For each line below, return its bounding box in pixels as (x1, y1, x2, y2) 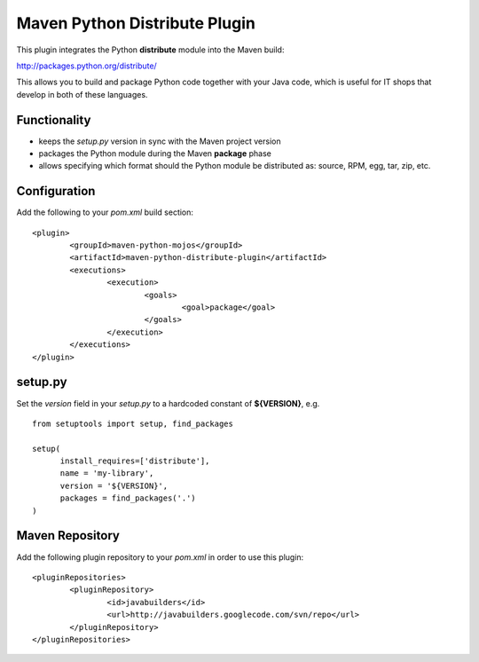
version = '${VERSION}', (59, 480, 169, 491)
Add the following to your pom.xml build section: (16, 207, 194, 217)
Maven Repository (16, 528, 120, 543)
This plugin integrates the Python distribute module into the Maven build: (16, 44, 285, 55)
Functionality (16, 112, 91, 128)
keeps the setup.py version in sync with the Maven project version (38, 136, 281, 146)
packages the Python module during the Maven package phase (38, 148, 272, 159)
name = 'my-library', (59, 469, 154, 478)
